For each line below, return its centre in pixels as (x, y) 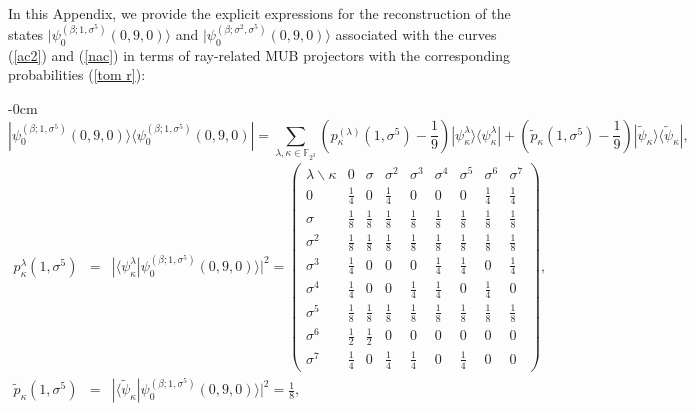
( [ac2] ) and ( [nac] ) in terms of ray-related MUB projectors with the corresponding (259, 54)
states (26, 34)
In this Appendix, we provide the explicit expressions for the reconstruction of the (259, 13)
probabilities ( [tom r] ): (77, 74)
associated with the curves (416, 34)
